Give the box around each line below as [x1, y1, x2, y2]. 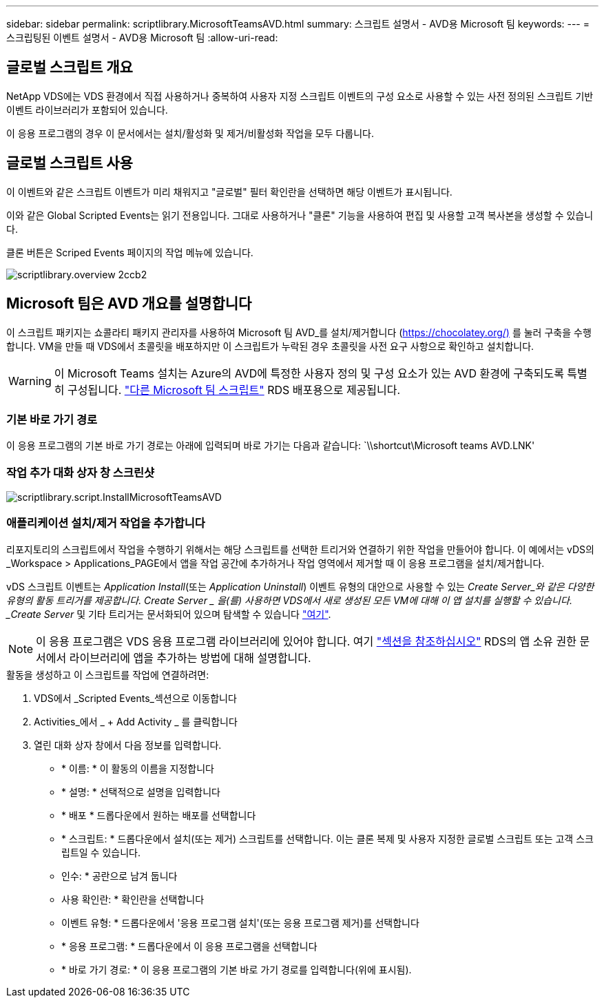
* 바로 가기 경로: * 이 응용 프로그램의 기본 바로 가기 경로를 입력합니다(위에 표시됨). [61, 963, 412, 975]
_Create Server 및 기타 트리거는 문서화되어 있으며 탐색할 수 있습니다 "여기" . [6, 608, 331, 620]
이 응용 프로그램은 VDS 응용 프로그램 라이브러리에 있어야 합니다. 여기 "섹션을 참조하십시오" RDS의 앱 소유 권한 [36, 634, 577, 648]
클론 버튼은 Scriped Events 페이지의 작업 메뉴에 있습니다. [6, 246, 253, 258]
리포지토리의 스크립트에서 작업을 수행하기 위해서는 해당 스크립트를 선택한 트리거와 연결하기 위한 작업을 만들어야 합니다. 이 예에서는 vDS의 [6, 543, 594, 555]
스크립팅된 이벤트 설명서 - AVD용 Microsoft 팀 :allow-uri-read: [6, 32, 278, 43]
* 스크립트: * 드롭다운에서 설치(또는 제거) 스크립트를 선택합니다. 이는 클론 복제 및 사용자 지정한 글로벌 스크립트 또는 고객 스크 [61, 832, 594, 845]
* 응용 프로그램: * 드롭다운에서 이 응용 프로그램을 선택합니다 [61, 940, 317, 952]
